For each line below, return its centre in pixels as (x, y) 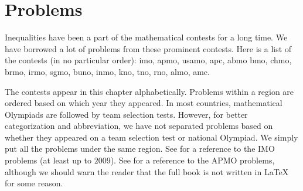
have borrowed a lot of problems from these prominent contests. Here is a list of (148, 48)
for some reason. (34, 183)
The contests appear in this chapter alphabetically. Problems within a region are (149, 91)
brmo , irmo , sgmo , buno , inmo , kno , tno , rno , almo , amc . (107, 71)
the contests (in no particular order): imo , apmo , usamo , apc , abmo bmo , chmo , (148, 60)
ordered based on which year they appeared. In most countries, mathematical (144, 103)
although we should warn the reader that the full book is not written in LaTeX (147, 171)
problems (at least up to (48, 160)
